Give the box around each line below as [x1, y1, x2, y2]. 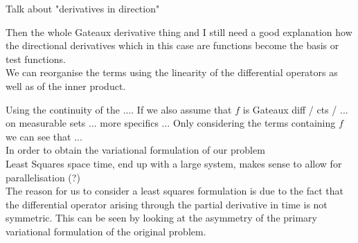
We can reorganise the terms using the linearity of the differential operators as [6, 65, 338, 80]
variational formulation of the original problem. [6, 224, 206, 238]
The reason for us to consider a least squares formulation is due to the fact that [6, 183, 343, 198]
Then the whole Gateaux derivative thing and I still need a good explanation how [6, 24, 352, 39]
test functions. [6, 51, 66, 66]
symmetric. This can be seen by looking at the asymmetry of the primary [6, 210, 317, 225]
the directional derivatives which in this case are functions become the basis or [6, 38, 339, 53]
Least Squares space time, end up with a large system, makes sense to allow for [6, 156, 342, 170]
